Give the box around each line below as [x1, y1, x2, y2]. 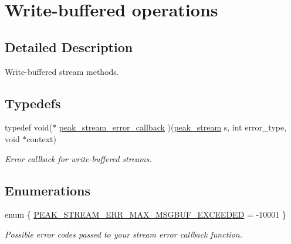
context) [26, 132, 56, 145]
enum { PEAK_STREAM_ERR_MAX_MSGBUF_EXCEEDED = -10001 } [5, 208, 286, 221]
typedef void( [5, 121, 52, 133]
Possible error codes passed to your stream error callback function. [5, 228, 242, 240]
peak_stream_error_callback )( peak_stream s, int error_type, [59, 121, 287, 133]
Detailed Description [5, 37, 133, 56]
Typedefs [5, 94, 61, 112]
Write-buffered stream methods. [5, 65, 119, 77]
